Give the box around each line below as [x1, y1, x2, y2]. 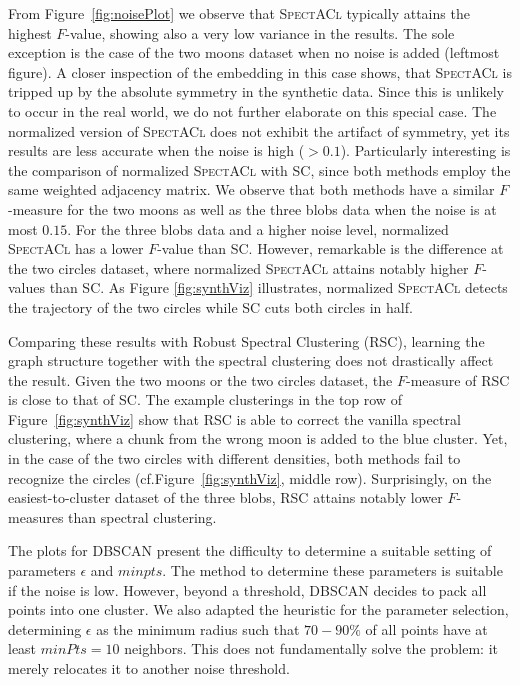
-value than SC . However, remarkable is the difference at [157, 238, 504, 259]
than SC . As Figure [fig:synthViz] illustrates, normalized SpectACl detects [49, 277, 508, 298]
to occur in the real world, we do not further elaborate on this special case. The [8, 100, 497, 121]
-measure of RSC [405, 369, 510, 390]
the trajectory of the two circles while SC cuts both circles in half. [8, 296, 413, 317]
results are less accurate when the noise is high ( [8, 140, 305, 161]
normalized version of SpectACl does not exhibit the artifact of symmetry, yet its [8, 120, 510, 141]
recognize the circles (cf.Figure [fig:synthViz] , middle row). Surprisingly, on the [8, 467, 492, 488]
